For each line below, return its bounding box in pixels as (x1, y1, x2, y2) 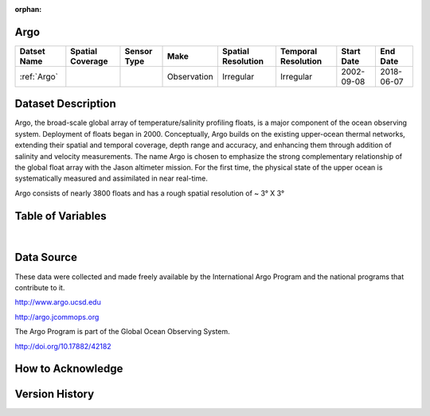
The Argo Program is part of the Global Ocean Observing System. (14, 327, 230, 336)
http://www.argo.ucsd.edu (14, 297, 101, 307)
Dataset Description (14, 97, 116, 111)
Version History (14, 387, 95, 401)
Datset (19, 45, 45, 56)
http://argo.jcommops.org (14, 312, 100, 321)
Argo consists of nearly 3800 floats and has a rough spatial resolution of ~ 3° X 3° (14, 188, 285, 198)
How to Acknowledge (14, 362, 123, 375)
